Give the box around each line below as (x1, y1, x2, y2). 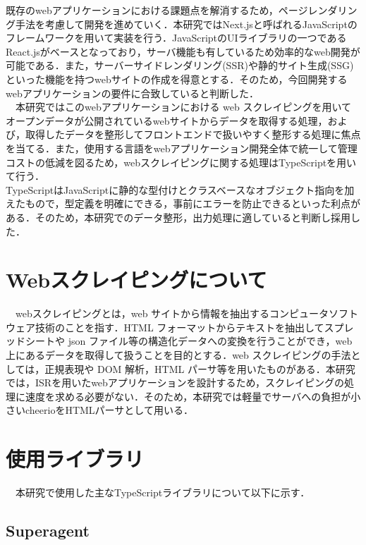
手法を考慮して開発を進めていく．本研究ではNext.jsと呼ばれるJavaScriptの (15, 16, 358, 31)
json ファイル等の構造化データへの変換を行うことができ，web (68, 333, 353, 348)
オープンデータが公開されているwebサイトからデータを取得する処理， (6, 113, 328, 128)
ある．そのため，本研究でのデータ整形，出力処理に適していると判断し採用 (6, 209, 350, 224)
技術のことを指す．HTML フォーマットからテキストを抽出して (35, 319, 324, 334)
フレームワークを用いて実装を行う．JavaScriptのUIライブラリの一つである (6, 30, 347, 45)
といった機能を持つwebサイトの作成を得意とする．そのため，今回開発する (6, 71, 348, 86)
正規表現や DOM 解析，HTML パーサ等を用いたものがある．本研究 (44, 361, 355, 376)
